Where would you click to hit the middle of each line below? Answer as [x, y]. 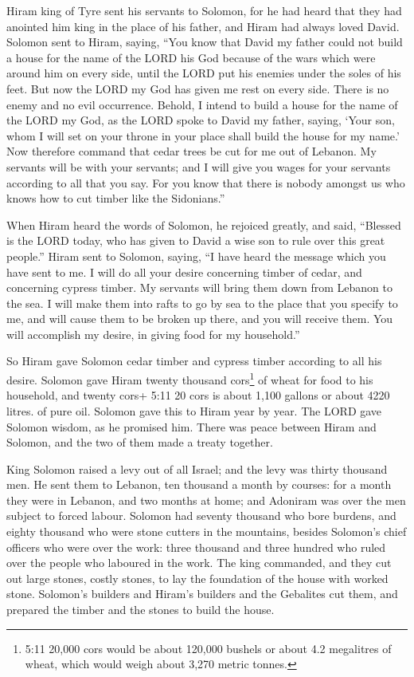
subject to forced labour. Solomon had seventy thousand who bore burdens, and [201, 516]
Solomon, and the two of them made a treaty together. [140, 442]
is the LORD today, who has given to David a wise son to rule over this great [196, 240]
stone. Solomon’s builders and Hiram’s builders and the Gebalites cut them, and [202, 594]
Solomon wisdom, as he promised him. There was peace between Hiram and [191, 426]
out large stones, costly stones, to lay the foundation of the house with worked [197, 578]
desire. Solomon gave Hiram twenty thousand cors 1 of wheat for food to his [190, 378]
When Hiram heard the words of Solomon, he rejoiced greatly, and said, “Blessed [204, 224]
